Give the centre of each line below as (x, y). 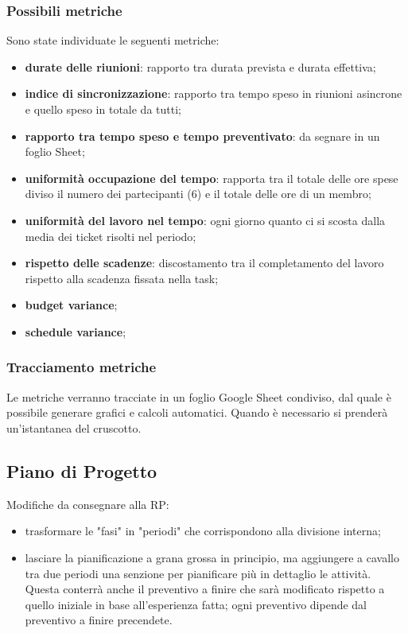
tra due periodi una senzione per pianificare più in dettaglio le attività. (198, 573)
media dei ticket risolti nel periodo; (111, 236)
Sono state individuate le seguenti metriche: (113, 40)
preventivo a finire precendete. (99, 620)
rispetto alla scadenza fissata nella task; (122, 278)
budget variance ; (71, 305)
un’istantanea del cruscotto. (74, 427)
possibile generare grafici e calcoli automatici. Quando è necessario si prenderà (197, 412)
